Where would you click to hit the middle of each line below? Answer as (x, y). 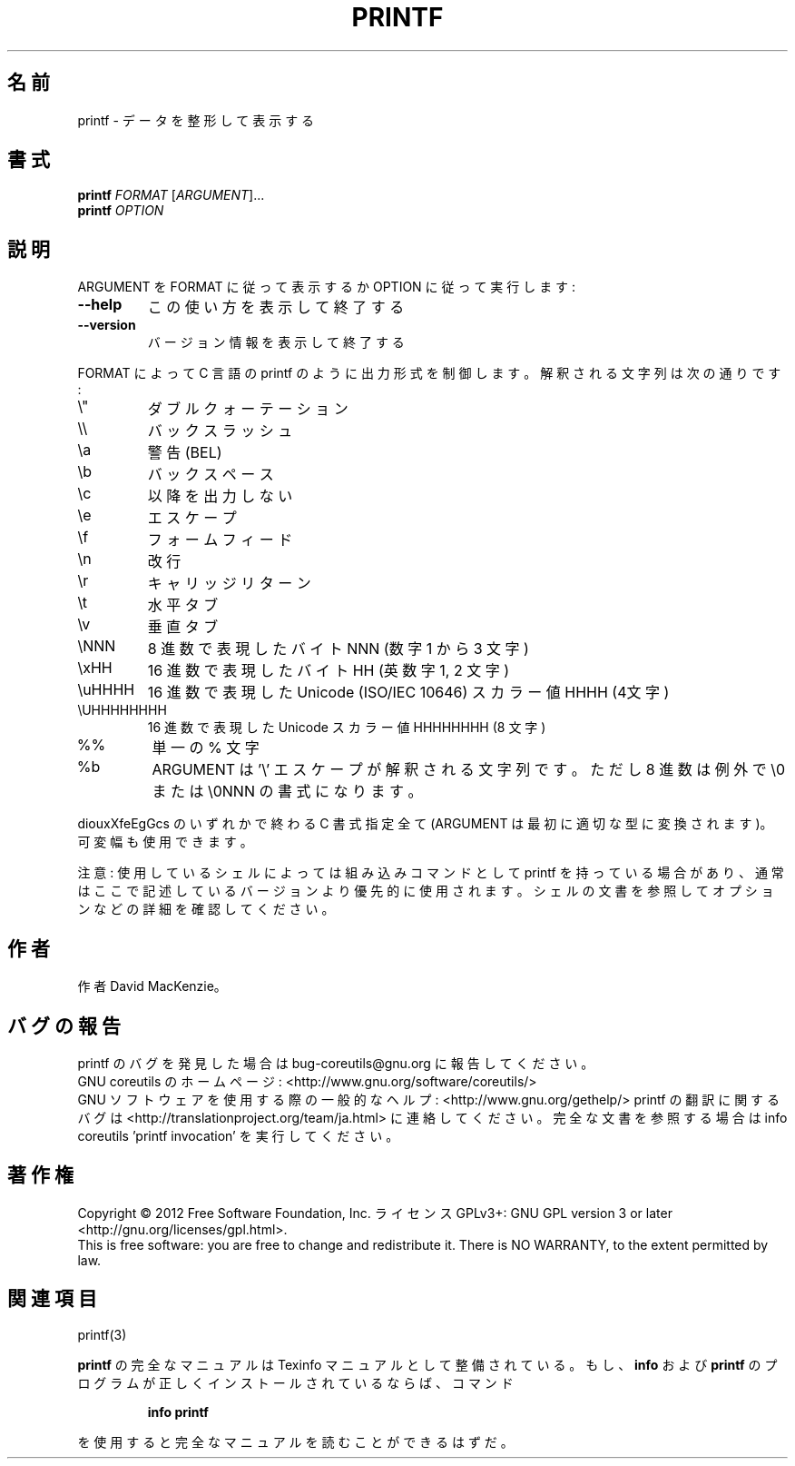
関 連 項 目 (52, 1299)
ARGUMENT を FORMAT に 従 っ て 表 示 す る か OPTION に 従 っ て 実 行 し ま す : (327, 287)
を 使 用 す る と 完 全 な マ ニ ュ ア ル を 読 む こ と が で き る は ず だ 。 (295, 1441)
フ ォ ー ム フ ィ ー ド (220, 540)
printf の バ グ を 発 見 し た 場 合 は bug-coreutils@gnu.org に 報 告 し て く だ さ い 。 (336, 1063)
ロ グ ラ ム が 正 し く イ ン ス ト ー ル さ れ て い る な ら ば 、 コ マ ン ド (295, 1382)
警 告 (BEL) (185, 453)
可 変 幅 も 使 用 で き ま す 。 (165, 842)
